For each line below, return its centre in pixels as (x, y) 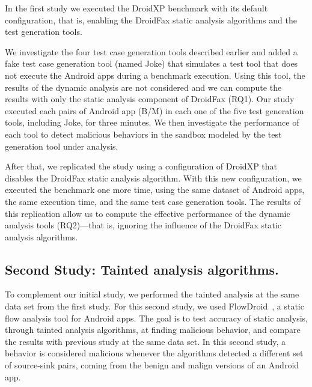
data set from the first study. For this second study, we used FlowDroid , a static (154, 306)
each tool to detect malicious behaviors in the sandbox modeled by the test (143, 134)
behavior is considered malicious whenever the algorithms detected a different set (154, 353)
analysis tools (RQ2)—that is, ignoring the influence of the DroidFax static (143, 225)
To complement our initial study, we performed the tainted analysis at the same (152, 294)
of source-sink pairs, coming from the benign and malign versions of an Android (152, 365)
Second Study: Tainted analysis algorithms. (142, 269)
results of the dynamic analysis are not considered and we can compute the (143, 87)
